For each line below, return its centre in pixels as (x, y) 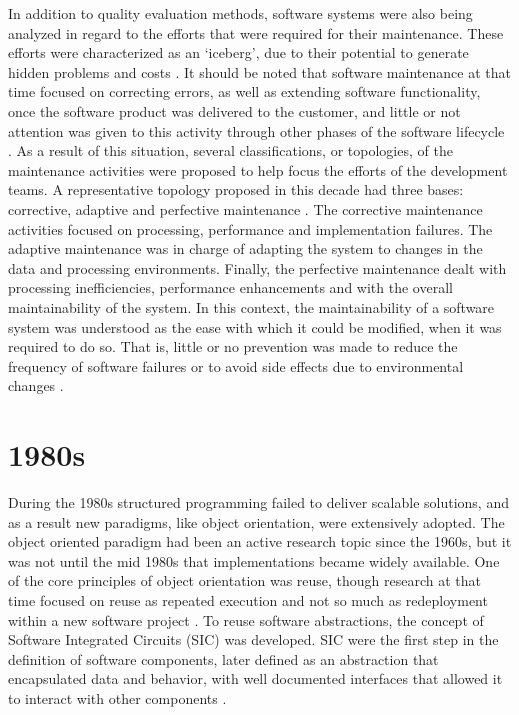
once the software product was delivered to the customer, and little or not (234, 110)
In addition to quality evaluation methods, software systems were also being (240, 13)
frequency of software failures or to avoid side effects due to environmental (236, 365)
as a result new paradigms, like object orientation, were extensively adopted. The (256, 521)
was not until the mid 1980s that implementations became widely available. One (254, 560)
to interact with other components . (117, 697)
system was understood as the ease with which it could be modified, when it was (255, 326)
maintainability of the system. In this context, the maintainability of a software (251, 306)
